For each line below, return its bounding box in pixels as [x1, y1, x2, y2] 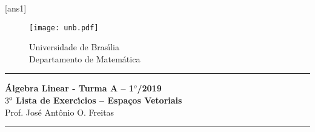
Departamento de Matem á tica [29, 52, 141, 65]
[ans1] [5, 2, 27, 14]
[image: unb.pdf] [29, 23, 99, 32]
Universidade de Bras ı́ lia [29, 41, 120, 53]
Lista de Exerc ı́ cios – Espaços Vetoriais [16, 94, 182, 107]
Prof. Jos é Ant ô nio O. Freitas [5, 105, 114, 118]
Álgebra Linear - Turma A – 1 [5, 82, 134, 94]
